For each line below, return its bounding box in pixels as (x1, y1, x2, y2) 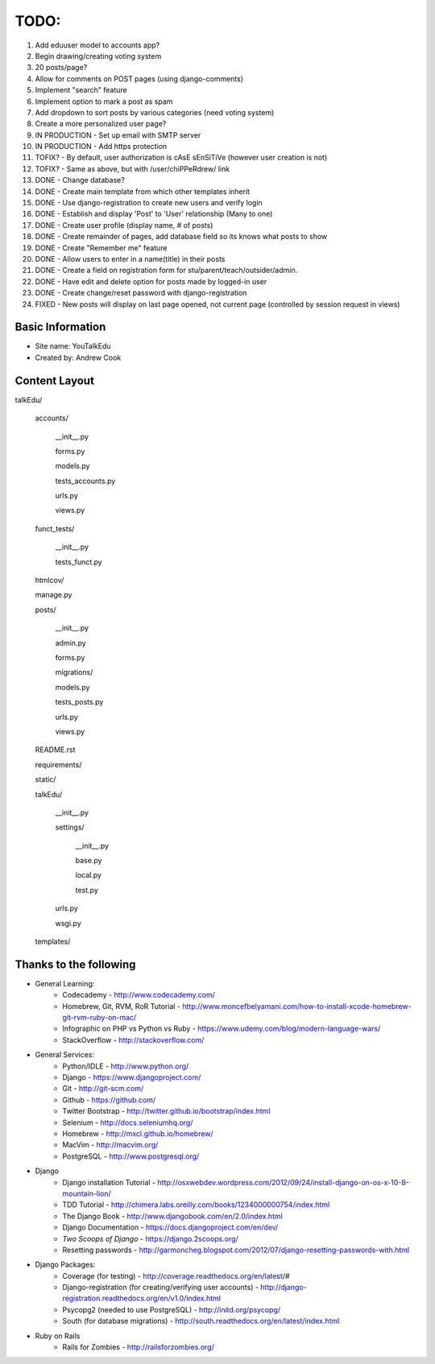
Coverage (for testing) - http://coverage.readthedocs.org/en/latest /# (62, 1271, 290, 1280)
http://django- (260, 1283, 307, 1292)
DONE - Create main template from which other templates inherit (35, 186, 250, 196)
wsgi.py (55, 918, 82, 928)
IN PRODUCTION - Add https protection (35, 142, 168, 151)
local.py (75, 870, 102, 880)
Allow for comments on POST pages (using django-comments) (35, 73, 244, 84)
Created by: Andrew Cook (35, 353, 122, 362)
